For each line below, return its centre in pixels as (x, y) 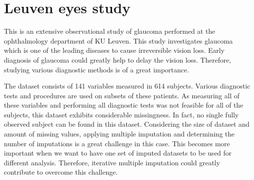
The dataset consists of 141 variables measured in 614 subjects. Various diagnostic (127, 86)
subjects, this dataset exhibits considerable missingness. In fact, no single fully (121, 114)
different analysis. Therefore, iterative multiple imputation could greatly (112, 162)
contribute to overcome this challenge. (61, 172)
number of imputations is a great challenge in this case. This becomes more (117, 143)
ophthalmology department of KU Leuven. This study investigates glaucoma (118, 40)
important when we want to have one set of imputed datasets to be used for (118, 153)
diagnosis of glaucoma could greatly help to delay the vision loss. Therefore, (118, 59)
